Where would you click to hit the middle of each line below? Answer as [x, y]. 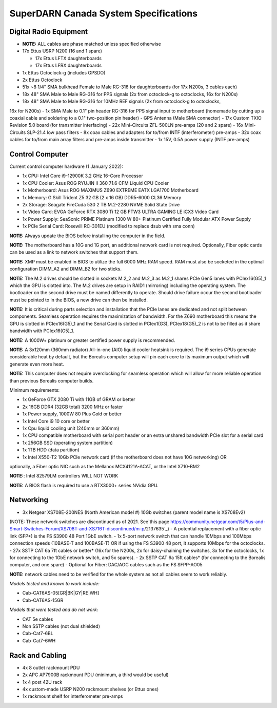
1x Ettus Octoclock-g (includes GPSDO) [64, 72]
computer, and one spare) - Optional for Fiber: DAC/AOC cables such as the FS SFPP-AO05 [106, 565]
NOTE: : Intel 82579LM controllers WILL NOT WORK [64, 476]
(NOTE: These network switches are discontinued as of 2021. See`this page [89, 522]
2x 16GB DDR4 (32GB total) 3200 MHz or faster [73, 407]
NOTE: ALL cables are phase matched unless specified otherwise [92, 44]
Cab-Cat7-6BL [38, 634]
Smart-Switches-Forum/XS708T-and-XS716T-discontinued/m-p [77, 529]
